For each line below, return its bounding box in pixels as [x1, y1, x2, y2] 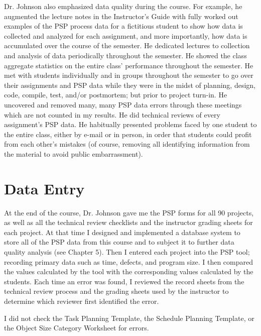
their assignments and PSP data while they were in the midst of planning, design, [4, 79, 255, 90]
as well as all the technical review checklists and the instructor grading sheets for [4, 217, 253, 228]
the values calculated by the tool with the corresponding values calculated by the [4, 266, 253, 277]
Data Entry [4, 178, 85, 198]
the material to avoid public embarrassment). [4, 148, 143, 159]
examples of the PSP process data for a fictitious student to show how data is [4, 21, 243, 31]
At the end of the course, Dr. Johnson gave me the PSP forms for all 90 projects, [4, 207, 254, 217]
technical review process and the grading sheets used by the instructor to [4, 286, 229, 296]
